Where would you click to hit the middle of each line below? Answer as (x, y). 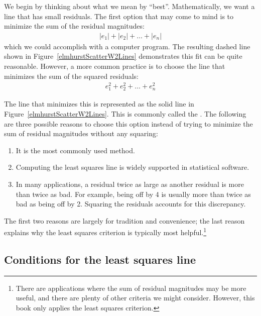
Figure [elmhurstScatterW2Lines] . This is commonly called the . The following (125, 114)
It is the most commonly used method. (75, 150)
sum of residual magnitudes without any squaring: (81, 133)
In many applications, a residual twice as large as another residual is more (130, 184)
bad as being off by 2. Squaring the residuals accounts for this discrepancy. (131, 204)
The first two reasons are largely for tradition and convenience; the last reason (124, 220)
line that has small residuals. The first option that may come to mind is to (119, 16)
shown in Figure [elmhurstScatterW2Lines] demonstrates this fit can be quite (123, 56)
